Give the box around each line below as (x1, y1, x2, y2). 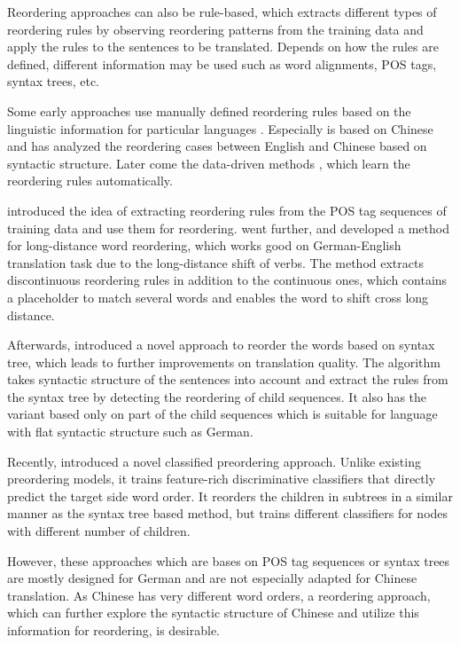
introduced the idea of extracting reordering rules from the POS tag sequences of (7, 201, 447, 219)
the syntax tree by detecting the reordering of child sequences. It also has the (7, 387, 427, 405)
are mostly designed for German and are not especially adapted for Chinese (7, 569, 417, 587)
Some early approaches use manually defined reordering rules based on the (7, 101, 411, 120)
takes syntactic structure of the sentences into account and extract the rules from (7, 370, 448, 389)
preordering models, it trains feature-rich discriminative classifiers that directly (7, 469, 436, 488)
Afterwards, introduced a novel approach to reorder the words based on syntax (7, 335, 435, 354)
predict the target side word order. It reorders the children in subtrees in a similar (7, 486, 453, 505)
